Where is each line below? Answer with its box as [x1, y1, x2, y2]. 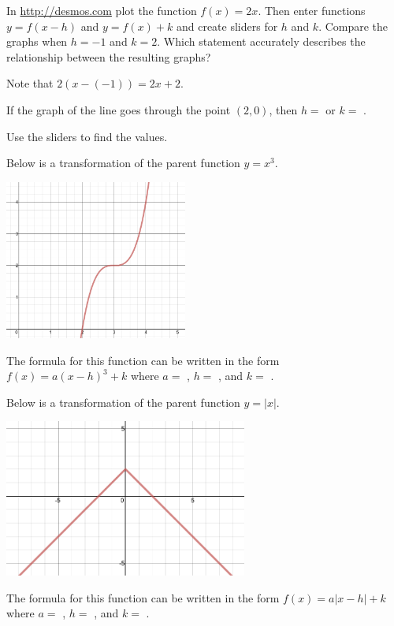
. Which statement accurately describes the [157, 33, 366, 50]
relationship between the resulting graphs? [6, 48, 211, 65]
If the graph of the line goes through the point [6, 101, 231, 117]
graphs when [6, 33, 68, 50]
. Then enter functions [258, 2, 366, 18]
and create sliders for [176, 17, 278, 34]
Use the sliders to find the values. [6, 128, 168, 144]
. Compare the [318, 17, 388, 34]
